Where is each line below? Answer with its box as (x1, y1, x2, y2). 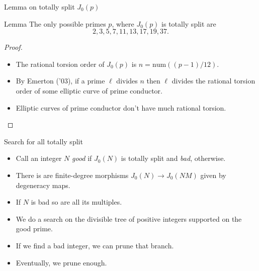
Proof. (4, 42, 23, 52)
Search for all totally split (4, 136, 83, 146)
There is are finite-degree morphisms (16, 169, 129, 180)
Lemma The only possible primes (4, 18, 106, 29)
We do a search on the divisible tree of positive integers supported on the (16, 213, 242, 224)
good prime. (16, 223, 53, 234)
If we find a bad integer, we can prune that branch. (16, 240, 174, 250)
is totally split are (161, 18, 216, 29)
